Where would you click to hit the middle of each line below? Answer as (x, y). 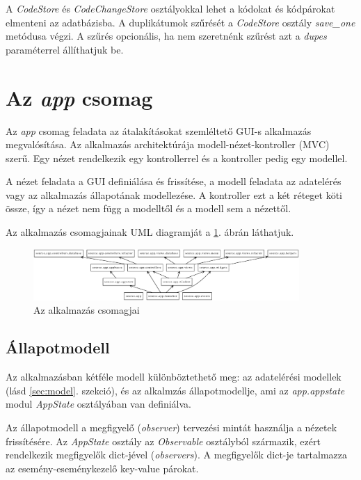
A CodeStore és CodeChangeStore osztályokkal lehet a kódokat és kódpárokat (170, 8)
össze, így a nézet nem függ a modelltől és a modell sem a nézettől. (149, 208)
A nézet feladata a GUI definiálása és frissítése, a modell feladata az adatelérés (174, 181)
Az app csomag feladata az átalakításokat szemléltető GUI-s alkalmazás (159, 130)
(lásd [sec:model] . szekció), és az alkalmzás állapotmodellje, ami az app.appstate (175, 390)
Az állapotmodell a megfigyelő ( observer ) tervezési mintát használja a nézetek (171, 427)
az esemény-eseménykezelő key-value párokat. (102, 468)
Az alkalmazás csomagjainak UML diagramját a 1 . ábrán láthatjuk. (150, 232)
